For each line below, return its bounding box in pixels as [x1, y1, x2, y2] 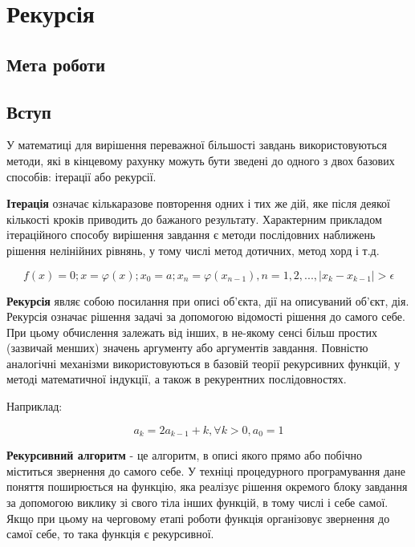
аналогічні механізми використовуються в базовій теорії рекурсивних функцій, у [6, 355, 401, 371]
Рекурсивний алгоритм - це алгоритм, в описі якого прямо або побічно [6, 447, 363, 464]
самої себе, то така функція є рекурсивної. [6, 525, 214, 542]
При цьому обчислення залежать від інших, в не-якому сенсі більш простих [6, 323, 378, 340]
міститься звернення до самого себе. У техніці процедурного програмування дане [6, 462, 405, 479]
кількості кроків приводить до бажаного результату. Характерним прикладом [6, 210, 382, 227]
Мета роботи [6, 51, 106, 76]
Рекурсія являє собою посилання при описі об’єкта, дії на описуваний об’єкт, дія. [6, 292, 409, 309]
